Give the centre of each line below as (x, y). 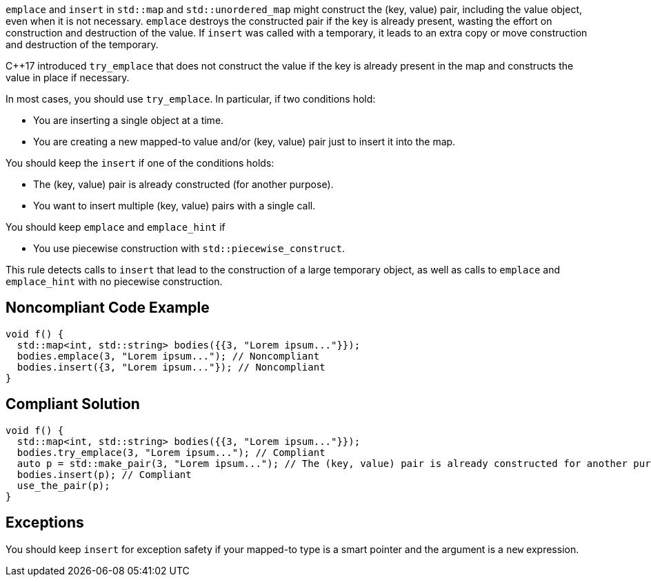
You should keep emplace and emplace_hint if (116, 227)
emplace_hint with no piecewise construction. (114, 281)
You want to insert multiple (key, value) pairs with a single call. (174, 206)
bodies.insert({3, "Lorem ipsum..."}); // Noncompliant (171, 367)
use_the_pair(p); (63, 485)
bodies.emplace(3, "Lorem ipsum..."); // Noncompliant (168, 356)
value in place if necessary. (68, 77)
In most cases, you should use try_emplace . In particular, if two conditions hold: (191, 99)
